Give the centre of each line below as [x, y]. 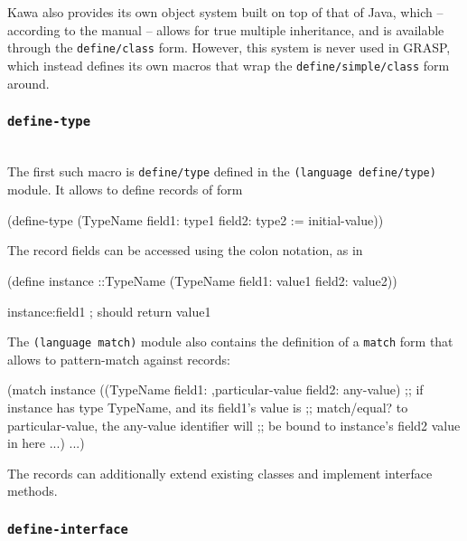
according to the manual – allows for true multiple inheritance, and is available [226, 29]
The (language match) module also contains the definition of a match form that [230, 342]
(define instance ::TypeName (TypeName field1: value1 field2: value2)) [202, 280]
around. [28, 83]
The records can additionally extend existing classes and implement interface [220, 473]
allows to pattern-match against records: [119, 359]
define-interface [68, 529]
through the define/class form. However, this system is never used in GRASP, [229, 47]
